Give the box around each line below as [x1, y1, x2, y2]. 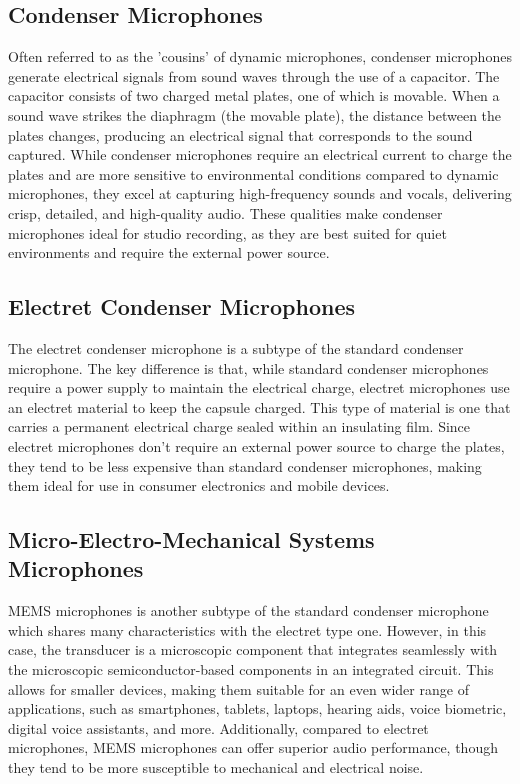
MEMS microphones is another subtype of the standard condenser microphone [8, 600, 489, 621]
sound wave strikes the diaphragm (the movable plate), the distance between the [8, 104, 502, 125]
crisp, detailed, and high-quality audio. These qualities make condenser [8, 202, 443, 223]
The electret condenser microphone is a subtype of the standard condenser [8, 337, 464, 358]
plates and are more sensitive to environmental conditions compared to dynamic [8, 163, 499, 184]
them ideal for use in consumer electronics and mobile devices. [8, 475, 390, 496]
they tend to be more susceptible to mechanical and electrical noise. [8, 757, 424, 778]
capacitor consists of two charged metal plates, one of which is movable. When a [8, 85, 500, 106]
